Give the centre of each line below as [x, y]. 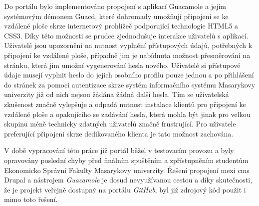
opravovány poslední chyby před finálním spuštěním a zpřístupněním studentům [126, 160]
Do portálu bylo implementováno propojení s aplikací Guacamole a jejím [115, 6]
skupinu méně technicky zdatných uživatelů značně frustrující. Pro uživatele [120, 124]
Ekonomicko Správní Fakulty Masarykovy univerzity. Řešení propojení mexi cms [127, 170]
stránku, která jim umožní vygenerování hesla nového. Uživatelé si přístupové [122, 65]
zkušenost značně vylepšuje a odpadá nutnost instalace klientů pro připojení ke [125, 104]
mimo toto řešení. [31, 199]
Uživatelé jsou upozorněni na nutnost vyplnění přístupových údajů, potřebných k [128, 45]
